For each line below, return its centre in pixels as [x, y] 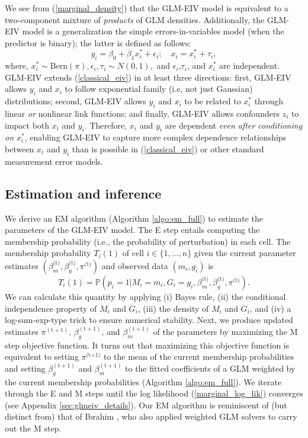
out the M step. [33, 428]
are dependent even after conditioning [234, 125]
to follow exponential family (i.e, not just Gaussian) [159, 89]
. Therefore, [106, 125]
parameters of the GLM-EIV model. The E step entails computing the [132, 230]
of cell [133, 253]
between [20, 149]
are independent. [249, 65]
